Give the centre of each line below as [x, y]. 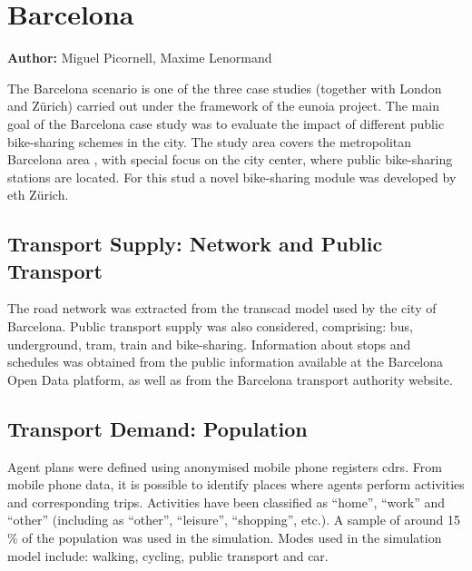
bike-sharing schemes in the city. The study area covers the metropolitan [210, 141]
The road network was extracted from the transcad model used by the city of [222, 308]
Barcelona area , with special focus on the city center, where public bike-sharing [230, 159]
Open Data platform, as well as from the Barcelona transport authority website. [230, 379]
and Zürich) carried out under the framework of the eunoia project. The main [223, 106]
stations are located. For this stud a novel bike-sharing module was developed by [232, 177]
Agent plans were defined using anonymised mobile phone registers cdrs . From [225, 466]
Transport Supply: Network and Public [195, 244]
